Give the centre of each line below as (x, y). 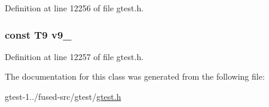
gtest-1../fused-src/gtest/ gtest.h (63, 96)
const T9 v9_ (38, 34)
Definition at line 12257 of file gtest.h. (74, 56)
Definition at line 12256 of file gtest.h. (74, 8)
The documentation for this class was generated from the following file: (135, 76)
